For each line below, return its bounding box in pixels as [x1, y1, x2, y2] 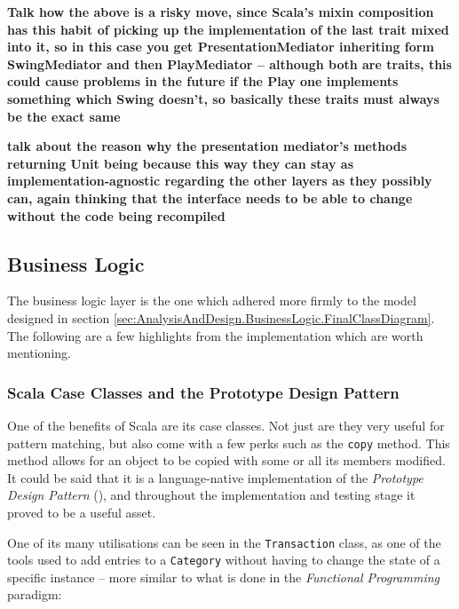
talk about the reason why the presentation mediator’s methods [7, 137, 407, 155]
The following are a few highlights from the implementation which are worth [7, 326, 423, 344]
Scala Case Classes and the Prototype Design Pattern [7, 381, 400, 403]
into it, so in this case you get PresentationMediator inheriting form [7, 37, 434, 56]
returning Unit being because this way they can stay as [7, 154, 354, 172]
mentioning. [7, 344, 71, 362]
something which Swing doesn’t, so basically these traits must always [7, 89, 439, 107]
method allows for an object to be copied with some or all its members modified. [7, 451, 446, 470]
